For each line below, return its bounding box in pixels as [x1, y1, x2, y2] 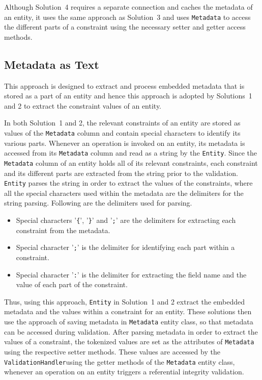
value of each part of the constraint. [16, 279, 128, 290]
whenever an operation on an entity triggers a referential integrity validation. [4, 366, 244, 377]
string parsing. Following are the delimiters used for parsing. [4, 197, 192, 208]
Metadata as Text [4, 56, 99, 72]
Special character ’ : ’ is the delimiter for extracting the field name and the [16, 269, 247, 280]
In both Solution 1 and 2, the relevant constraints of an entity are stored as [4, 117, 241, 128]
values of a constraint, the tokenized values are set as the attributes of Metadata [4, 336, 254, 347]
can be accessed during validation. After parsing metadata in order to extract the [4, 326, 258, 337]
